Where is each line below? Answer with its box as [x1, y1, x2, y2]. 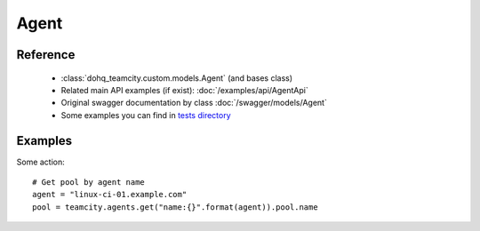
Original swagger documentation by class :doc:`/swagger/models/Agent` [60, 98, 328, 108]
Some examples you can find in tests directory [60, 109, 231, 120]
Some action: [16, 156, 66, 167]
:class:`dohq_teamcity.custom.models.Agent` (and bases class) [60, 72, 293, 84]
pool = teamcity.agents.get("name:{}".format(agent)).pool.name [32, 202, 319, 212]
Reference [16, 47, 76, 62]
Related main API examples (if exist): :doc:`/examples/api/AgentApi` [60, 84, 308, 95]
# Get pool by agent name [32, 178, 146, 187]
